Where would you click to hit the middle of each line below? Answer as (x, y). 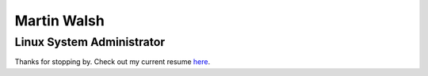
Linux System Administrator (90, 42)
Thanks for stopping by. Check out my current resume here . (112, 62)
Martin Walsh (59, 21)
